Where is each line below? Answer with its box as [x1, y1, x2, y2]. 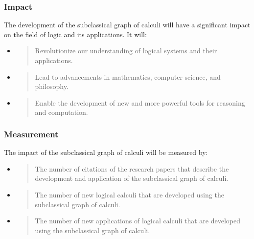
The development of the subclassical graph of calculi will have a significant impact [4, 20, 251, 30]
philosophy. [35, 81, 69, 91]
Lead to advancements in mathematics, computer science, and [35, 71, 221, 82]
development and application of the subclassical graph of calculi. [35, 173, 229, 183]
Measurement [4, 128, 59, 140]
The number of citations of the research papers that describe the [35, 163, 229, 174]
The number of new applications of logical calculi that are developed [35, 216, 240, 226]
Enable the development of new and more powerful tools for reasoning [35, 97, 245, 108]
